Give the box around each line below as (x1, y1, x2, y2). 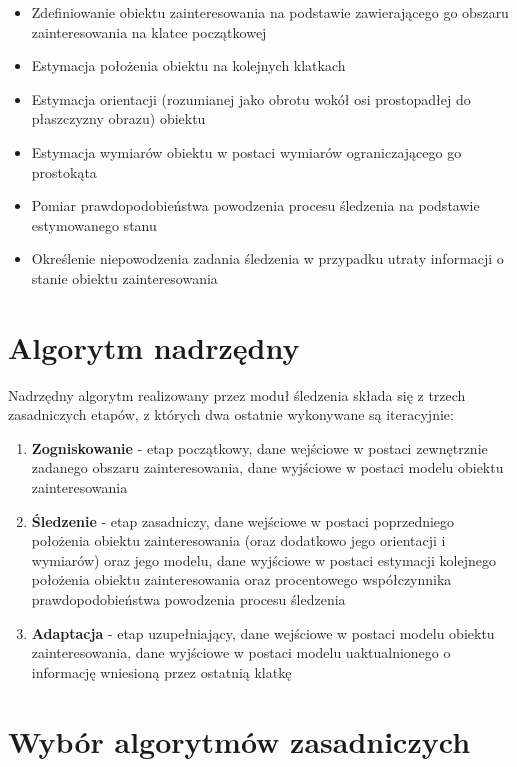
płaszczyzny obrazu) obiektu (31, 108, 206, 129)
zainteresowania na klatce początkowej (31, 21, 267, 42)
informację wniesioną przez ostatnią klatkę (31, 661, 292, 682)
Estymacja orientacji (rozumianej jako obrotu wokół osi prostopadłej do (31, 88, 471, 109)
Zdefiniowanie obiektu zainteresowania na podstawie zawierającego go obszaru (31, 2, 509, 22)
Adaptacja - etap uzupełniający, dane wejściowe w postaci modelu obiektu (31, 622, 495, 643)
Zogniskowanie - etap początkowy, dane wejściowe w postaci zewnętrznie (31, 437, 488, 458)
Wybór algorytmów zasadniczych (8, 720, 471, 761)
